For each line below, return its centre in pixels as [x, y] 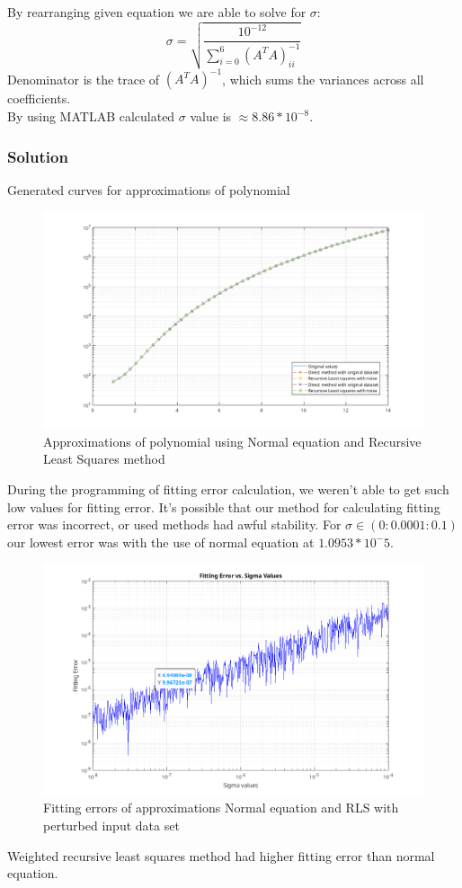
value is [211, 116]
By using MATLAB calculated [91, 116]
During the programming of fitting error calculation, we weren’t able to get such [228, 489]
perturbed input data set [111, 826]
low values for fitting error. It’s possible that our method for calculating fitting [224, 506]
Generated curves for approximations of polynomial [149, 189]
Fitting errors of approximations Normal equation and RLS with [221, 808]
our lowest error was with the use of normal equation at [161, 542]
